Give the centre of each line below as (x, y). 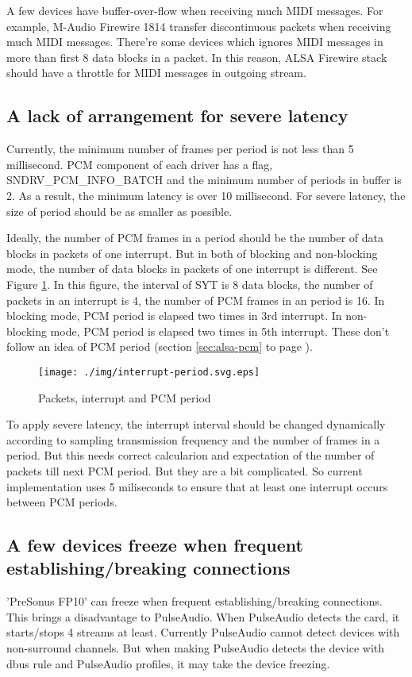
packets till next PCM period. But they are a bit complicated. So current (185, 470)
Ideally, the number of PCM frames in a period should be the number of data (195, 238)
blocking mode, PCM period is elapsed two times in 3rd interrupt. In (174, 315)
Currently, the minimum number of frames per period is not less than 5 (180, 149)
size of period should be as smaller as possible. (119, 211)
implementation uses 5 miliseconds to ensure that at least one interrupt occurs (197, 486)
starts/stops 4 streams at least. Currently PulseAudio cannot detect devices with (203, 632)
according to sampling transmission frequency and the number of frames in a (193, 439)
